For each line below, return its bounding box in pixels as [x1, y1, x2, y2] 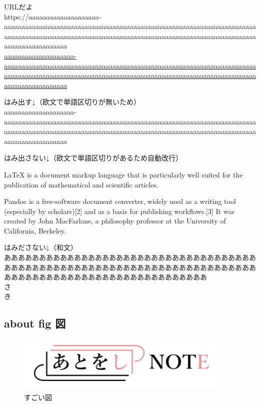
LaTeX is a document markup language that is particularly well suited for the [4, 169, 243, 179]
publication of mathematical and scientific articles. [4, 179, 158, 189]
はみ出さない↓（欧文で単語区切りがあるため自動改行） [4, 152, 182, 163]
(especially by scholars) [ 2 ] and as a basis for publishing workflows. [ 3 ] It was [4, 205, 234, 216]
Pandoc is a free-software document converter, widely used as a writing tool [4, 196, 236, 206]
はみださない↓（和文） [4, 242, 77, 252]
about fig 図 [4, 315, 66, 331]
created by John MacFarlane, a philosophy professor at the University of [4, 215, 226, 226]
